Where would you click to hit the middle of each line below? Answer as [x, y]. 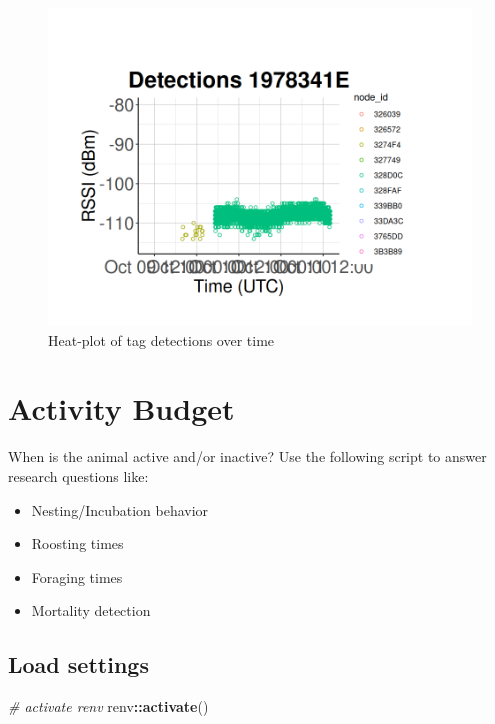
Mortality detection [91, 610]
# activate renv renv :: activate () [108, 706]
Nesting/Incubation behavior [120, 509]
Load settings [78, 664]
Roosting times [77, 543]
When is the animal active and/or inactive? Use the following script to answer [247, 456]
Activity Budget [121, 408]
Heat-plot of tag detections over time [161, 339]
